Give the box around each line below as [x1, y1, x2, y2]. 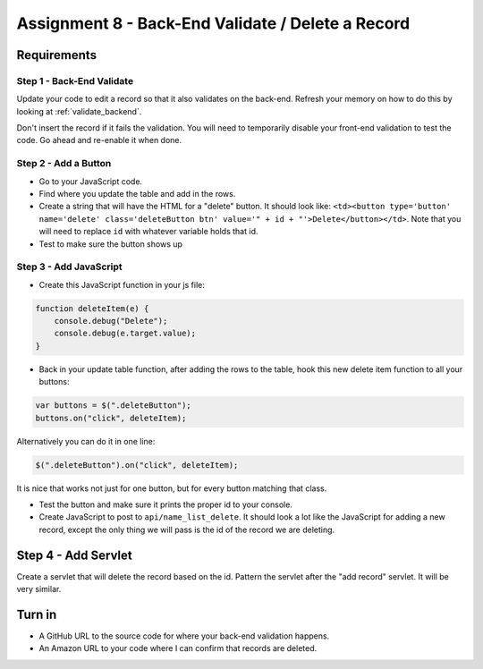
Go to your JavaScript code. [38, 175, 143, 187]
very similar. [16, 584, 62, 595]
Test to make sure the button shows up [38, 238, 183, 250]
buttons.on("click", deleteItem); [35, 412, 187, 423]
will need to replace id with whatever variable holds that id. [38, 226, 258, 237]
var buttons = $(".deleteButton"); [35, 401, 191, 411]
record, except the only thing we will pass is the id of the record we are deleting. [38, 524, 335, 535]
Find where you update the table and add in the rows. [38, 189, 236, 199]
